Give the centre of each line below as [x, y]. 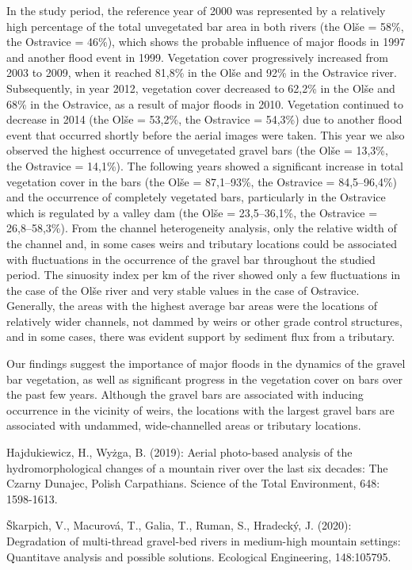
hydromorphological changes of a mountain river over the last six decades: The [197, 467]
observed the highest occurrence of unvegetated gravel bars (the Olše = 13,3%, [197, 150]
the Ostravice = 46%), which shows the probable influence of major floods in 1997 [206, 42]
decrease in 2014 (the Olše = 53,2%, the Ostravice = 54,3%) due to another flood [204, 119]
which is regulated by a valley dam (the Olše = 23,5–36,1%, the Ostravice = [192, 212]
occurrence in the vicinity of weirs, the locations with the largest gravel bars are [200, 409]
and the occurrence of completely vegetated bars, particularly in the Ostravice [196, 197]
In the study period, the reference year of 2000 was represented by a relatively [196, 10]
